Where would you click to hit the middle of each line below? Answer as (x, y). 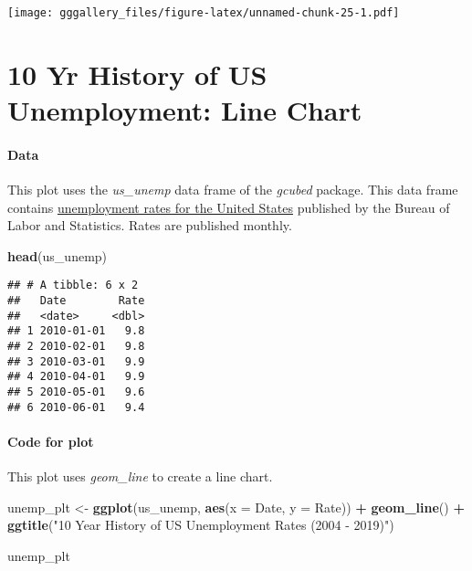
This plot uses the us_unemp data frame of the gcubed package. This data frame (233, 190)
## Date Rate (76, 301)
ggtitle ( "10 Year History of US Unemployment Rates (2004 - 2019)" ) (201, 525)
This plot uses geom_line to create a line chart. (140, 476)
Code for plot (51, 441)
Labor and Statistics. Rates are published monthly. (150, 225)
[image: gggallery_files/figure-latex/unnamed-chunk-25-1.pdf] (204, 13)
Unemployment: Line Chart (185, 110)
